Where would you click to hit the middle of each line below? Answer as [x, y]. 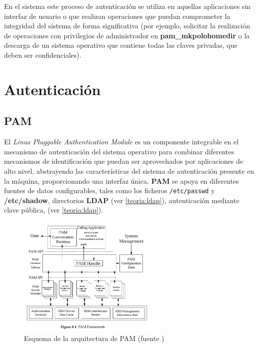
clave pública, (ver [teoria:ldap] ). [54, 210]
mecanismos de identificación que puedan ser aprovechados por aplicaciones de [124, 161]
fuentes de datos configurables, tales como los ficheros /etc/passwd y [110, 190]
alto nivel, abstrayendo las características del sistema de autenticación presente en [129, 171]
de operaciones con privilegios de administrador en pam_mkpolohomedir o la [127, 35]
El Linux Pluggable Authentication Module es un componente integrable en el [121, 142]
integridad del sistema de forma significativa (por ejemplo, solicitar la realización [127, 26]
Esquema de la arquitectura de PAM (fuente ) [94, 338]
